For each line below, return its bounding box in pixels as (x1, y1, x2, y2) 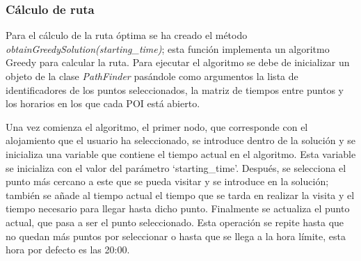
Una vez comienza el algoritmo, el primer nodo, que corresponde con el (6, 119, 308, 134)
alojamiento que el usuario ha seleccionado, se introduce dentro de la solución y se (6, 133, 355, 148)
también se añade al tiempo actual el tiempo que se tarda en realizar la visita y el (6, 187, 355, 202)
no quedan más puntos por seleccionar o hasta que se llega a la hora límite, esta (6, 228, 346, 243)
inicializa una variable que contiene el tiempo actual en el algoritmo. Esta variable (6, 146, 356, 161)
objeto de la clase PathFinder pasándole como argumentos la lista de (6, 69, 298, 83)
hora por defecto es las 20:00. (6, 242, 130, 257)
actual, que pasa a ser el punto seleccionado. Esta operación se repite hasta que (6, 214, 344, 229)
